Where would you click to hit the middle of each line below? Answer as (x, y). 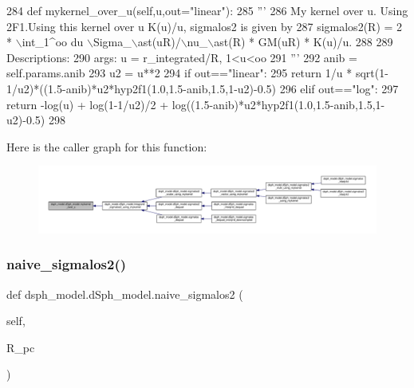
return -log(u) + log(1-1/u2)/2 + (88, 104)
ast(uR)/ (159, 42)
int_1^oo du (53, 42)
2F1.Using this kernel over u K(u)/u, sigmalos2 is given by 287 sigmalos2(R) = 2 (205, 26)
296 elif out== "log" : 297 (339, 88)
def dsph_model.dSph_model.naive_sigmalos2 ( (125, 294)
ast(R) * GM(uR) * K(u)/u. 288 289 (304, 42)
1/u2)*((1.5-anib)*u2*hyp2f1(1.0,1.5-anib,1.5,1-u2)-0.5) (142, 88)
